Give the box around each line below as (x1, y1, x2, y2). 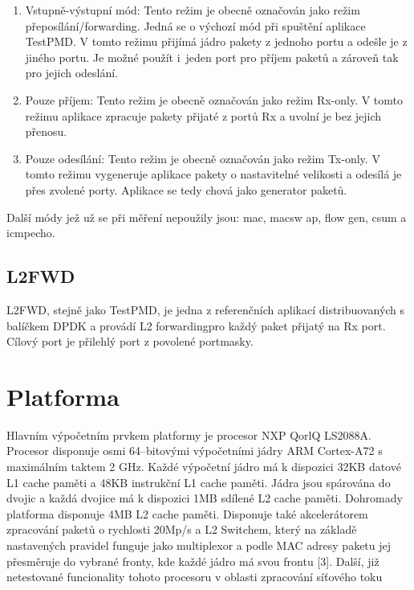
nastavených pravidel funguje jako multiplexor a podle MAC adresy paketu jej (6, 536, 392, 553)
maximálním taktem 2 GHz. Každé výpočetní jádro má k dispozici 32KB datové (6, 458, 401, 475)
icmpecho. (6, 224, 55, 241)
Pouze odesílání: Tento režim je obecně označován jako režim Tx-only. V (25, 150, 380, 166)
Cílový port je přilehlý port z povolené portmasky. (6, 333, 254, 350)
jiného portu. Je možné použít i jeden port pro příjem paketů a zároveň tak (25, 48, 399, 65)
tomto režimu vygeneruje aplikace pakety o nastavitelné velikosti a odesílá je (25, 166, 402, 182)
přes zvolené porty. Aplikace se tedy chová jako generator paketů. (25, 181, 347, 198)
